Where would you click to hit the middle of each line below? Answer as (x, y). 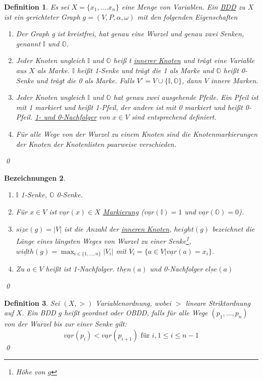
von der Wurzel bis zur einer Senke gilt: (66, 324)
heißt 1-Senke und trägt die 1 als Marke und (145, 70)
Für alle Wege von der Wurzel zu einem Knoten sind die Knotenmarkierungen (137, 133)
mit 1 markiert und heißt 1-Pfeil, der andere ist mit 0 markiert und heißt (129, 107)
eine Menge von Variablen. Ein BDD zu (183, 7)
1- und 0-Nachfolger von (72, 117)
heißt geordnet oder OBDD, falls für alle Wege (136, 313)
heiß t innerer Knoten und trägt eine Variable (184, 60)
